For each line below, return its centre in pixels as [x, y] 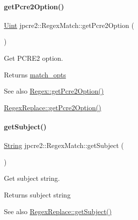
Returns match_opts [35, 74]
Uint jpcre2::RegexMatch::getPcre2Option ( [69, 25]
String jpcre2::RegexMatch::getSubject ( [64, 145]
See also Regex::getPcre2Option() [54, 91]
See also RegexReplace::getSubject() [58, 211]
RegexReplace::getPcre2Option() [53, 107]
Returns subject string [37, 194]
